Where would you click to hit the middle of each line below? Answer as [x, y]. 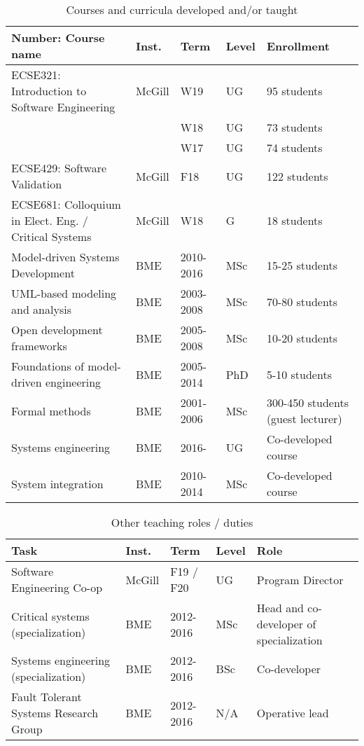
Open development [57, 330]
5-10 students [299, 374]
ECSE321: [36, 75]
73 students [294, 127]
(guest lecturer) [304, 419]
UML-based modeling [64, 293]
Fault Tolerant [47, 697]
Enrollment [298, 46]
